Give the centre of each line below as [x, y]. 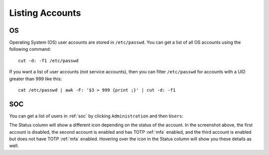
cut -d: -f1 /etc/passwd [48, 60]
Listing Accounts [45, 13]
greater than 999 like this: [36, 79]
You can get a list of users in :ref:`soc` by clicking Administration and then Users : [96, 116]
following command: [30, 49]
